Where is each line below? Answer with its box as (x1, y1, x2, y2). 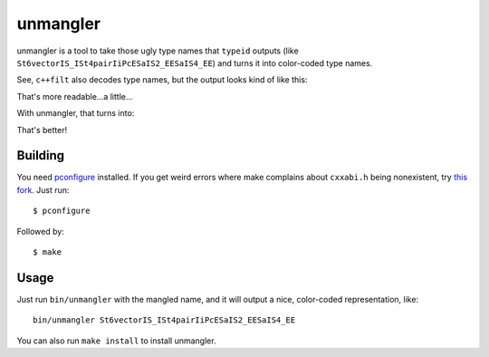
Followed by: (16, 226, 65, 236)
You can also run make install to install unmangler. (16, 335, 216, 346)
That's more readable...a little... (16, 91, 133, 101)
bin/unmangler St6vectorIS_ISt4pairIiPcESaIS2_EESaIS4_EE (33, 315, 296, 325)
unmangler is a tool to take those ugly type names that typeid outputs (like (16, 45, 299, 56)
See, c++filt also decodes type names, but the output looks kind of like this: (16, 74, 308, 85)
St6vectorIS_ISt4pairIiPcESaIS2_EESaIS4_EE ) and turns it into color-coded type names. (16, 57, 373, 68)
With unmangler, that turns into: (16, 108, 135, 119)
